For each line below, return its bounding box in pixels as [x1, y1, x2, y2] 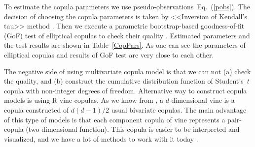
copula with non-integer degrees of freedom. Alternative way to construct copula [4, 85, 247, 95]
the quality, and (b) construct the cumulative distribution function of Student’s [4, 76, 244, 86]
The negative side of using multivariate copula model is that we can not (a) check [4, 66, 251, 76]
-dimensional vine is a [169, 95, 235, 105]
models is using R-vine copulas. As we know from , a [4, 95, 163, 105]
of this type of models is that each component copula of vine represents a [4, 114, 225, 124]
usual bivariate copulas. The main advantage [111, 104, 247, 115]
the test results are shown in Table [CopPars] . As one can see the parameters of [4, 40, 246, 50]
